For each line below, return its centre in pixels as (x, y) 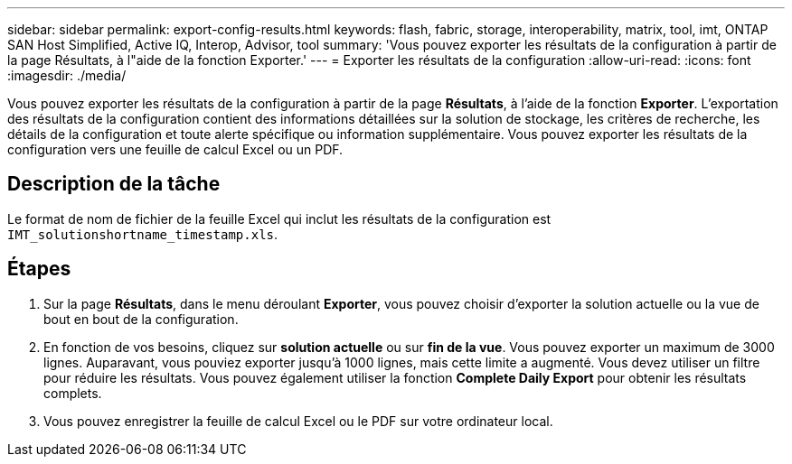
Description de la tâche (114, 184)
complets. (73, 393)
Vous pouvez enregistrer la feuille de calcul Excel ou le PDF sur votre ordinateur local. (298, 421)
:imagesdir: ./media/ (67, 75)
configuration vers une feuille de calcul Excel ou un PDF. (175, 149)
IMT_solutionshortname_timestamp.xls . (143, 234)
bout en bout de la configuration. (141, 319)
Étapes (39, 269)
